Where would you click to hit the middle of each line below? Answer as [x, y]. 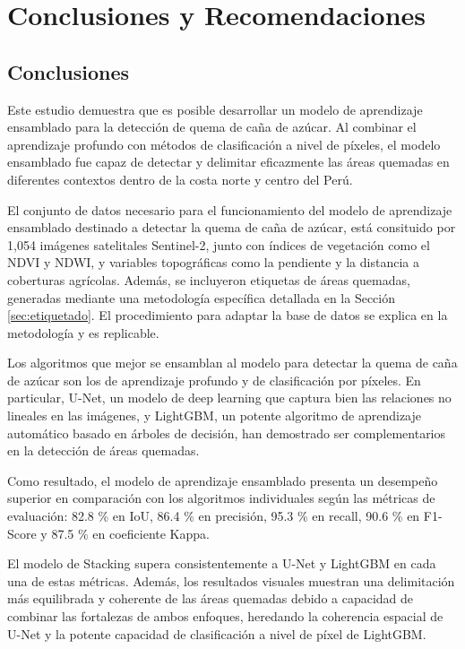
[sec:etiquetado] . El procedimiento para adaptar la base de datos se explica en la [228, 315]
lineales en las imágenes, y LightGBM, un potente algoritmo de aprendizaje [215, 415]
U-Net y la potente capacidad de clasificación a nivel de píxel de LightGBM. [217, 633]
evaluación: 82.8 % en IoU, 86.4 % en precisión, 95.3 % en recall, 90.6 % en [214, 516]
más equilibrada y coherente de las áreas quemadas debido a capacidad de [211, 598]
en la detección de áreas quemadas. [103, 450]
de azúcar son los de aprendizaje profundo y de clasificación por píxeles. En [214, 380]
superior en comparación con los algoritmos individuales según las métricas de [221, 498]
